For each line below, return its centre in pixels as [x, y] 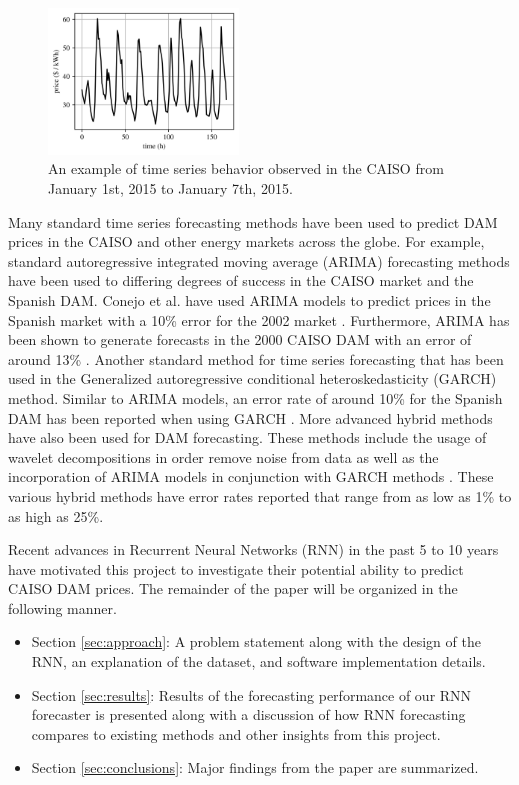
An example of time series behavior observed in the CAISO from [246, 168]
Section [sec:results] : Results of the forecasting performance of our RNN [251, 694]
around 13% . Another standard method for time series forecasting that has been [256, 358]
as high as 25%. [56, 515]
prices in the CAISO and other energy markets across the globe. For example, [246, 241]
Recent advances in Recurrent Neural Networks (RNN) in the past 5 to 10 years [253, 549]
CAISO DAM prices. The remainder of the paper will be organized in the [233, 588]
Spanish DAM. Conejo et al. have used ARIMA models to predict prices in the [249, 299]
